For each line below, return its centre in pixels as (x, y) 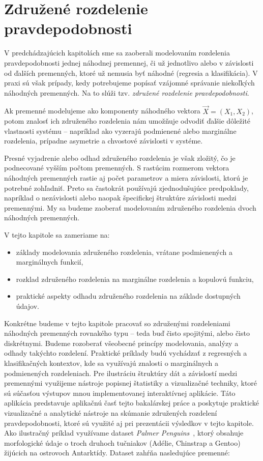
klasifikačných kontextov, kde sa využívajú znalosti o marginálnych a (111, 363)
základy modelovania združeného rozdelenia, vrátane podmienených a (124, 252)
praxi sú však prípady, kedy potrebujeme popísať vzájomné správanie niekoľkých (129, 83)
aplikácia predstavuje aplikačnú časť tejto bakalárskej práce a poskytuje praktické (131, 403)
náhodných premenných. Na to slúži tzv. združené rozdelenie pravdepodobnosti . (127, 92)
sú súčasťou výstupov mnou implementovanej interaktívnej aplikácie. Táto (120, 393)
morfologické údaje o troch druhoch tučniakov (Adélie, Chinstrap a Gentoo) (122, 442)
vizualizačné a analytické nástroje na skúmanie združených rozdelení (111, 412)
